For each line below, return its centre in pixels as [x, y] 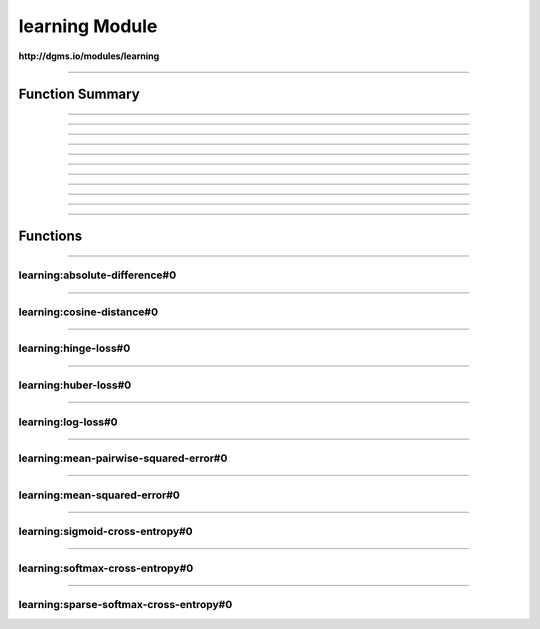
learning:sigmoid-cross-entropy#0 [106, 532]
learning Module [88, 26]
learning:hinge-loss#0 [74, 348]
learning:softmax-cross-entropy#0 [106, 568]
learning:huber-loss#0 [75, 385]
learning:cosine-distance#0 [88, 312]
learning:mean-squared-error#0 [99, 495]
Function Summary [79, 94]
